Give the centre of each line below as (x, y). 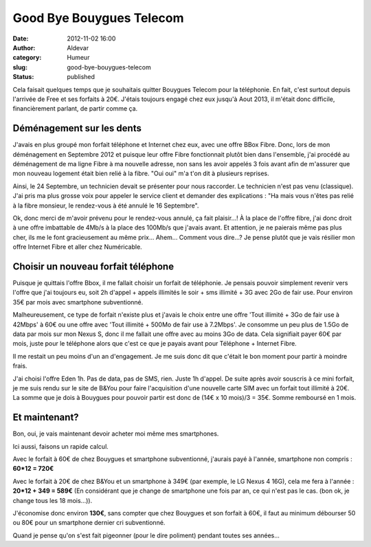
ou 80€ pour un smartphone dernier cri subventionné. (89, 523)
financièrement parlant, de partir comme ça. (75, 109)
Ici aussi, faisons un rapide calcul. (61, 446)
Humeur (78, 58)
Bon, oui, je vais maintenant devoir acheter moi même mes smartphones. (116, 434)
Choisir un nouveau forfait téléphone (93, 266)
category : (27, 58)
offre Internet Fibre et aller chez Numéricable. (77, 247)
